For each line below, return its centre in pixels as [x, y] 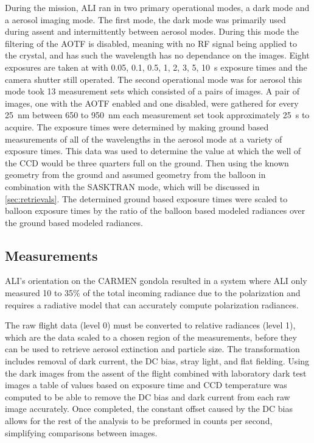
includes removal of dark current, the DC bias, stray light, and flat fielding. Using [157, 361]
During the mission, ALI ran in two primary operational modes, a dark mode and [157, 7]
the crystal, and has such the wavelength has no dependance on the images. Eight [157, 55]
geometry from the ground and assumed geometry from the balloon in [135, 175]
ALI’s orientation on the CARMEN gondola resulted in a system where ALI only [156, 281]
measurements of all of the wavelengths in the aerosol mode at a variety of [144, 139]
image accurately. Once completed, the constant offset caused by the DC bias [149, 409]
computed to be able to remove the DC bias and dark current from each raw [148, 396]
